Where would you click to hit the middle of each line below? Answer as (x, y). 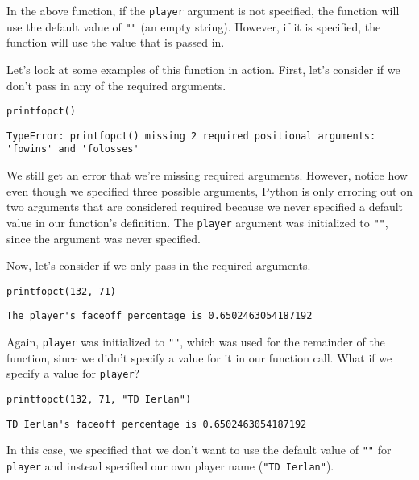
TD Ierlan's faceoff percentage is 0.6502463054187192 (157, 424)
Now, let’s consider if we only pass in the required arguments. (159, 265)
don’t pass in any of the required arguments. (116, 85)
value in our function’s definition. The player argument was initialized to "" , (197, 222)
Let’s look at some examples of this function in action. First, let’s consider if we (203, 69)
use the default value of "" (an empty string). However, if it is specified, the (194, 26)
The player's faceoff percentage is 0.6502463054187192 (160, 316)
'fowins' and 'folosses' (73, 149)
